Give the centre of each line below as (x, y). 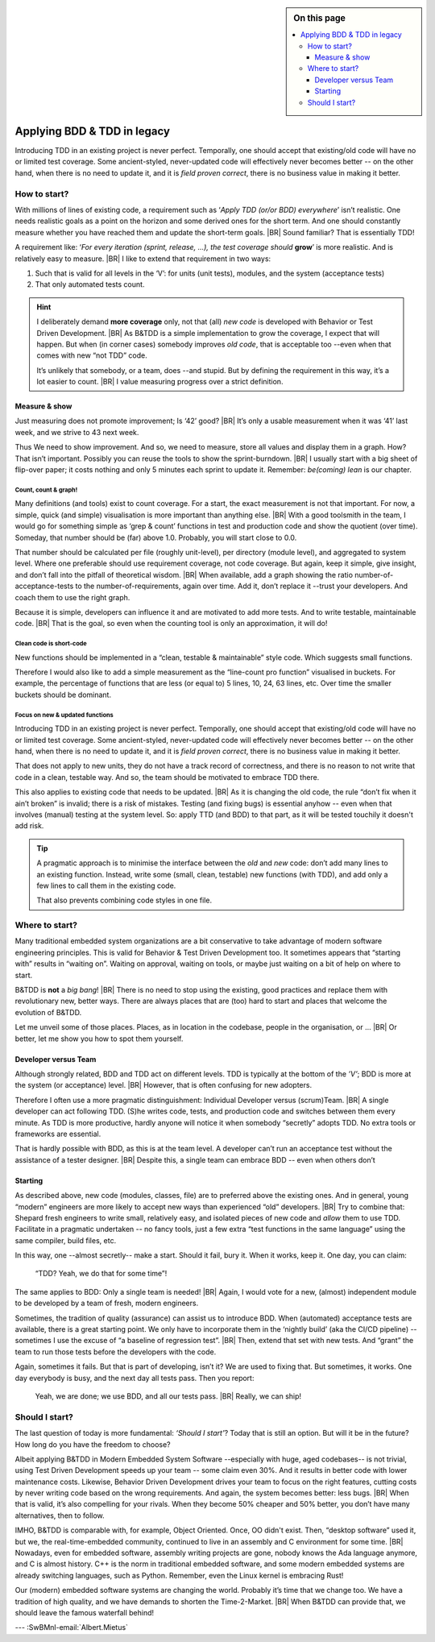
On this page (319, 18)
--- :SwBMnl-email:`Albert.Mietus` (72, 1627)
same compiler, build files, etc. (66, 1240)
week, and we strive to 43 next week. (77, 432)
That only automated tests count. (90, 284)
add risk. (29, 826)
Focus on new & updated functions (64, 715)
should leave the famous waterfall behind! (85, 1612)
